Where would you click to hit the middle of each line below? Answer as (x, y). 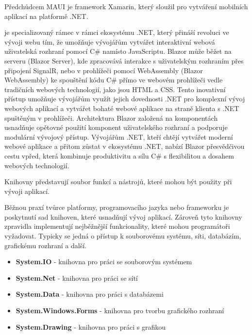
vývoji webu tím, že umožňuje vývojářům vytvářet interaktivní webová (110, 41)
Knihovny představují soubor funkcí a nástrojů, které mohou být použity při (118, 182)
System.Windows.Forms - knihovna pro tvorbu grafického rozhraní (120, 311)
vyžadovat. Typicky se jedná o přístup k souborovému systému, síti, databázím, (123, 236)
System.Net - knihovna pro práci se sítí (77, 278)
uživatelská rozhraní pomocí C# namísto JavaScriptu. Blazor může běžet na (118, 51)
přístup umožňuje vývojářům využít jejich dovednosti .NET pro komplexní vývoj (125, 99)
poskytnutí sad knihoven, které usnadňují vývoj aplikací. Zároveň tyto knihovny (123, 216)
